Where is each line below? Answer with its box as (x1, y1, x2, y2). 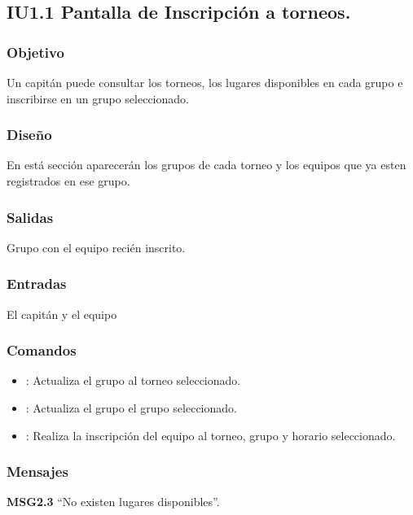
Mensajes (7, 461, 68, 482)
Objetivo (7, 41, 64, 62)
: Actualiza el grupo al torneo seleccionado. (25, 372, 241, 389)
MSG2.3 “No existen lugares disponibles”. (7, 493, 220, 510)
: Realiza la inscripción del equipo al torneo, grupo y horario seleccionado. (25, 426, 396, 443)
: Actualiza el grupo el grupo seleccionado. (25, 399, 237, 417)
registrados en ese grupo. (7, 172, 130, 189)
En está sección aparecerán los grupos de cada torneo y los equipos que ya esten (7, 156, 406, 173)
